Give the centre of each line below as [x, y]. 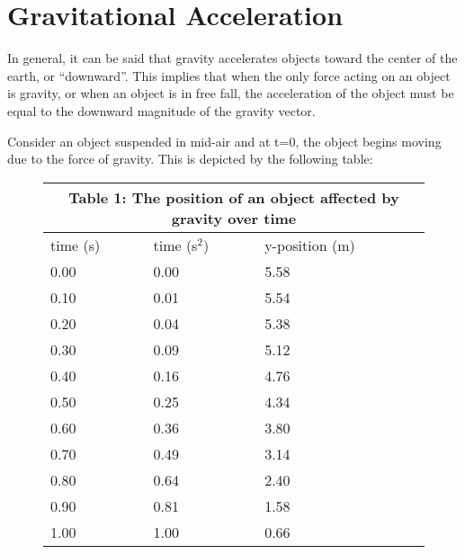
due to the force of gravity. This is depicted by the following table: [190, 159]
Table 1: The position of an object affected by [234, 197]
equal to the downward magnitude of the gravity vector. [161, 110]
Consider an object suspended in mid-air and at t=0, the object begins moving [224, 141]
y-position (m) [310, 245]
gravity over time [234, 218]
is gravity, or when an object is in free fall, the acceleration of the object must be [231, 93]
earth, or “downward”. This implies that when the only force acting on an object [229, 75]
